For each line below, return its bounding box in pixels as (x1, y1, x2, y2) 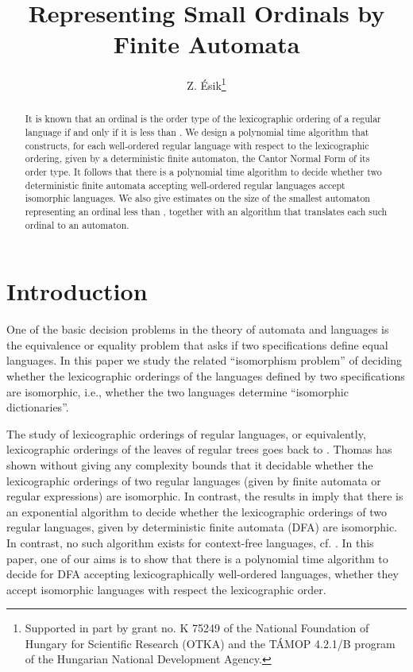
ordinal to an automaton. (25, 218, 129, 231)
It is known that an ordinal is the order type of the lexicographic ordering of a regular (25, 112, 381, 126)
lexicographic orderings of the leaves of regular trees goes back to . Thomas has (6, 441, 392, 458)
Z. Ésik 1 (187, 75, 226, 93)
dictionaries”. (6, 399, 69, 415)
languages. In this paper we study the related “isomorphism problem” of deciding (6, 352, 402, 369)
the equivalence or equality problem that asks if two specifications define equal (6, 336, 388, 353)
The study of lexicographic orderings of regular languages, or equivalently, (6, 425, 366, 442)
